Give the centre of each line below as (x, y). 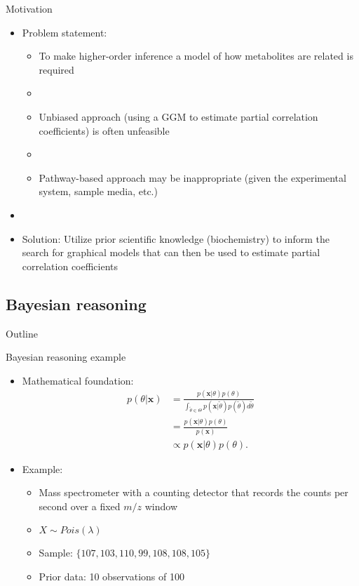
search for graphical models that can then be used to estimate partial (171, 252)
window (161, 506)
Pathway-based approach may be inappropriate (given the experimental (192, 177)
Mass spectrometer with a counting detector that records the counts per (194, 492)
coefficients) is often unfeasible (104, 130)
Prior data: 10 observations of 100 (111, 577)
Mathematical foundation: (78, 380)
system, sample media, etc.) (98, 191)
